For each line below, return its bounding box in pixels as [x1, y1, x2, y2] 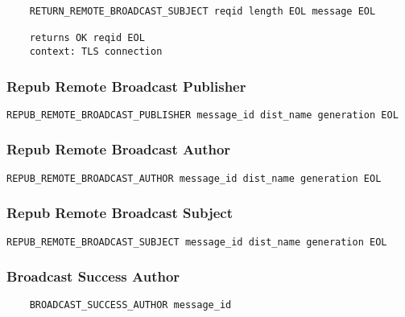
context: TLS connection [29, 45, 163, 57]
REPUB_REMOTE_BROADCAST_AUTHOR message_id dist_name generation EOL [6, 172, 382, 184]
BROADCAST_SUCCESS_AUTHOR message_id [29, 299, 232, 311]
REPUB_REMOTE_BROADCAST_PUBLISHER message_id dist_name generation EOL [6, 109, 399, 121]
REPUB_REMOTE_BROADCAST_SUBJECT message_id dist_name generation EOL [6, 236, 387, 248]
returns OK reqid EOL [29, 32, 145, 44]
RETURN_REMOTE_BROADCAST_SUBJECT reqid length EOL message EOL [29, 6, 376, 17]
